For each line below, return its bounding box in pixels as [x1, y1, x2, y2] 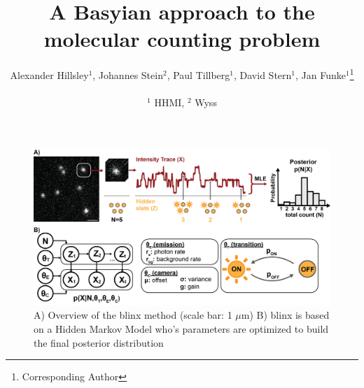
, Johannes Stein [92, 67, 163, 82]
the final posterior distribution [34, 335, 164, 350]
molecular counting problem [43, 24, 321, 53]
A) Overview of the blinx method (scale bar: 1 [34, 308, 232, 322]
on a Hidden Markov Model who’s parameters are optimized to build [34, 321, 329, 336]
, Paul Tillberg [167, 67, 230, 82]
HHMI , [154, 95, 185, 110]
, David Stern [234, 67, 292, 82]
